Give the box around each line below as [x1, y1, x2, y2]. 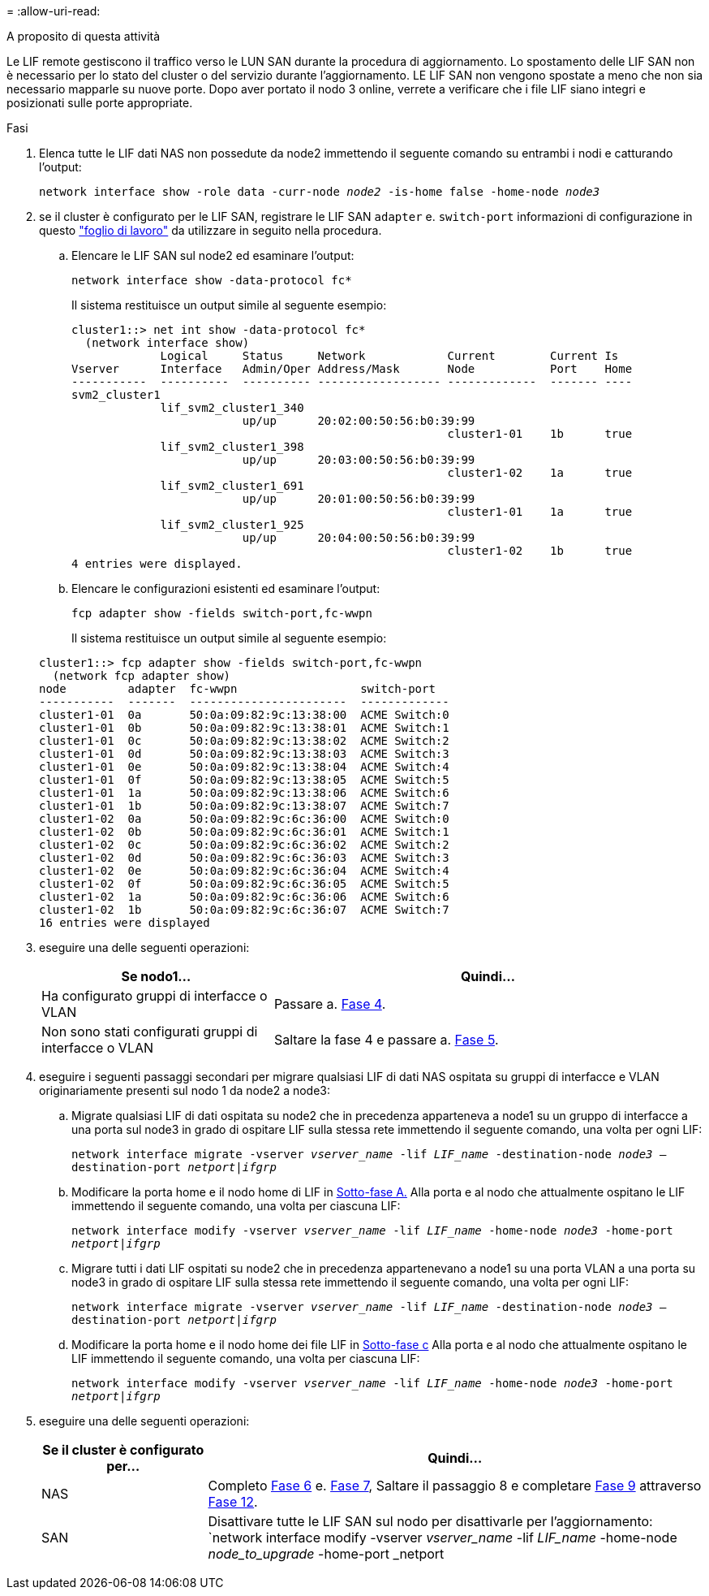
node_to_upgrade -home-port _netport [208, 1546, 445, 1562]
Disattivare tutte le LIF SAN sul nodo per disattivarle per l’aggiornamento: [208, 1513, 653, 1529]
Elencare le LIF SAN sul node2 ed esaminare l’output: [71, 249, 354, 262]
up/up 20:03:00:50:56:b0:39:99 [242, 453, 475, 466]
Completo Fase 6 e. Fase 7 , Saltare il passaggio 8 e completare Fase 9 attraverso [208, 1477, 702, 1494]
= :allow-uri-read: [6, 4, 101, 18]
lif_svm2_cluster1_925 [160, 518, 304, 531]
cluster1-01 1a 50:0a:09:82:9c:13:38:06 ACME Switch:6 [39, 786, 449, 799]
